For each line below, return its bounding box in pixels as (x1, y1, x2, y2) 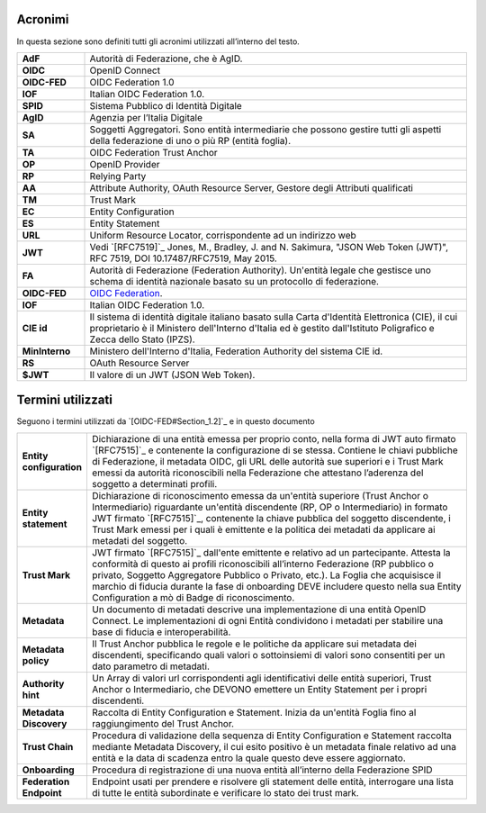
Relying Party (89, 169, 147, 182)
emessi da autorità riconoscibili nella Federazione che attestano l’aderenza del (91, 466, 424, 479)
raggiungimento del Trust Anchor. (91, 717, 234, 729)
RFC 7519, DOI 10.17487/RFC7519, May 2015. (89, 252, 278, 265)
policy (22, 654, 49, 666)
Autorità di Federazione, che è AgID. (89, 52, 243, 65)
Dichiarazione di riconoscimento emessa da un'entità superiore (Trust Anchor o (91, 489, 429, 501)
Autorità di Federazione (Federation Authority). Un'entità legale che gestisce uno (89, 264, 432, 276)
